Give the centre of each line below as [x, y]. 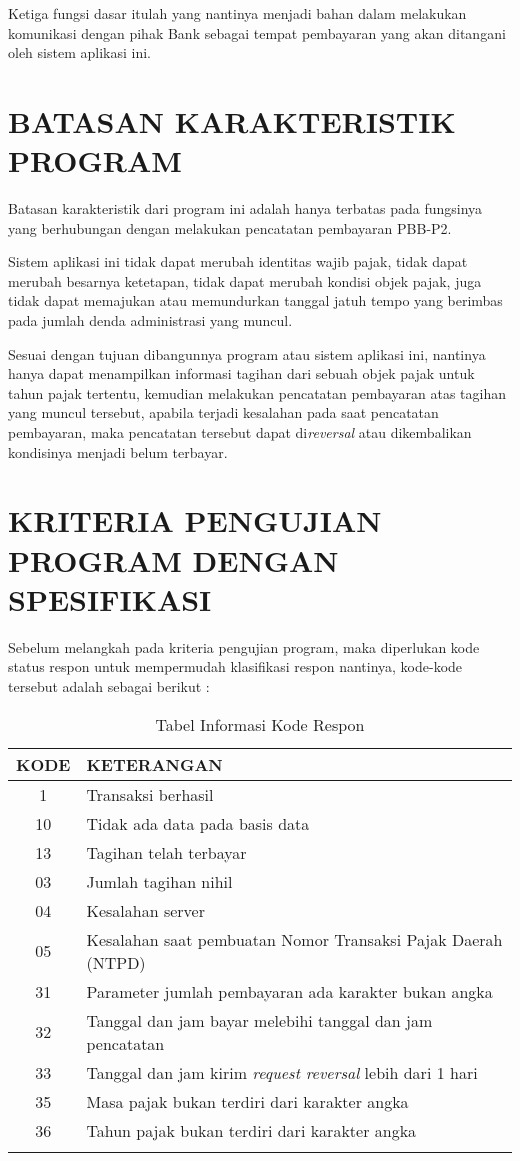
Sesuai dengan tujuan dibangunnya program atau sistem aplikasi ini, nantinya [247, 353]
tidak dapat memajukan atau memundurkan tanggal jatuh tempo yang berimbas [255, 300]
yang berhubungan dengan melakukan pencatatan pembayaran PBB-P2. [230, 227]
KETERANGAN [154, 764]
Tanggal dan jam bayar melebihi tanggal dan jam [259, 1020]
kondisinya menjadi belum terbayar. [118, 451]
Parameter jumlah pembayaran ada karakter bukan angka [289, 991]
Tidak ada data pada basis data [198, 823]
